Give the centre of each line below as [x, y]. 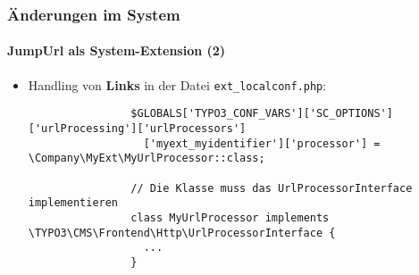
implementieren [73, 203]
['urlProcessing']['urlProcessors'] [137, 128]
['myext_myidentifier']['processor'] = [262, 143]
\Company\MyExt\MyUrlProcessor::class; [147, 158]
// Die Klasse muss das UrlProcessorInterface [272, 188]
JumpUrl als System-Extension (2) [117, 50]
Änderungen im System [94, 14]
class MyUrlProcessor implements [230, 217]
